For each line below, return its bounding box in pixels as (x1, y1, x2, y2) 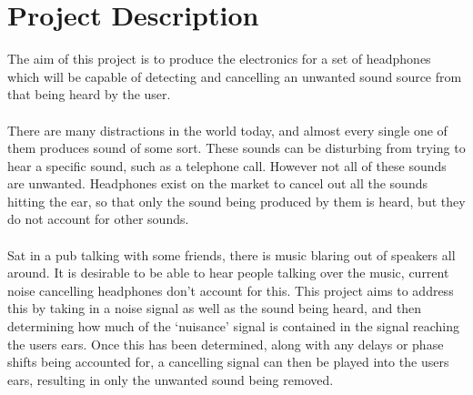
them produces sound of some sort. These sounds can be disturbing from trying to (7, 138, 466, 157)
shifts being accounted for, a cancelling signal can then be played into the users (7, 352, 449, 371)
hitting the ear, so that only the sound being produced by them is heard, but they (7, 191, 466, 210)
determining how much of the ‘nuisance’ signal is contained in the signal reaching (7, 317, 459, 336)
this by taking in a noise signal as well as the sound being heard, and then (7, 299, 422, 318)
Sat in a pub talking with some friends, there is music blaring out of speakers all (7, 245, 456, 264)
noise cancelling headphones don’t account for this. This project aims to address (7, 280, 454, 299)
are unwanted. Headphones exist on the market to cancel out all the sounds (7, 174, 428, 193)
